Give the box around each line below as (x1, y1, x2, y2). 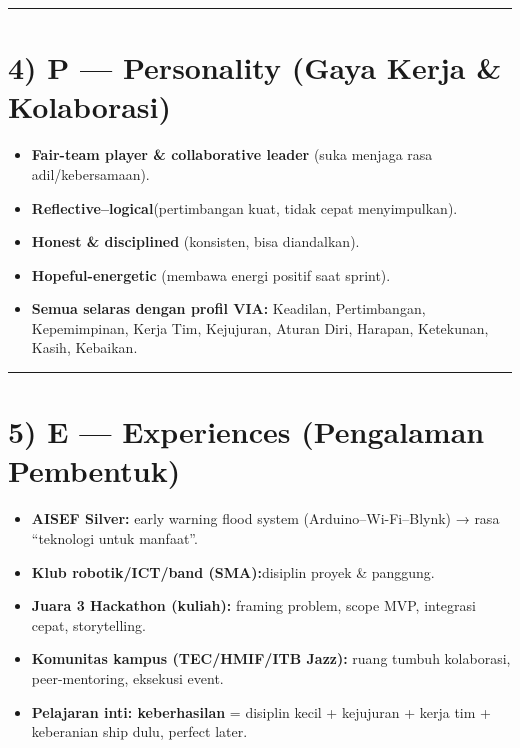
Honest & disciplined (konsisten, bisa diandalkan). (31, 231, 360, 252)
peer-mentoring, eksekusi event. (31, 667, 224, 688)
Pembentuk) (8, 450, 181, 491)
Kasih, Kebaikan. (31, 337, 138, 358)
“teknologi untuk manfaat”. (31, 527, 198, 548)
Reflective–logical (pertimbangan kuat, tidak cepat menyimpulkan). (31, 197, 458, 218)
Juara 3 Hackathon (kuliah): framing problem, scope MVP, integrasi (31, 595, 476, 616)
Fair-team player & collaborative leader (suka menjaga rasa (31, 144, 433, 165)
